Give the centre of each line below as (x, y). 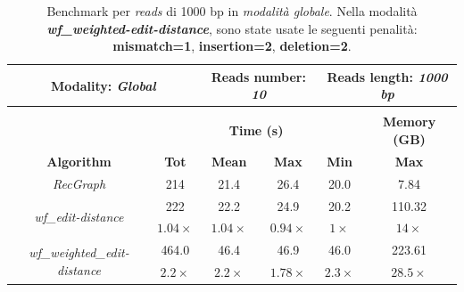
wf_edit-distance (79, 217)
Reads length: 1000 (387, 76)
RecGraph (79, 183)
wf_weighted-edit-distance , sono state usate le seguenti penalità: (232, 28)
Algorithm (79, 161)
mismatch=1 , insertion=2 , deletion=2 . (232, 46)
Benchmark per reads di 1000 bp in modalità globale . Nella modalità (232, 11)
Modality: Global (103, 85)
